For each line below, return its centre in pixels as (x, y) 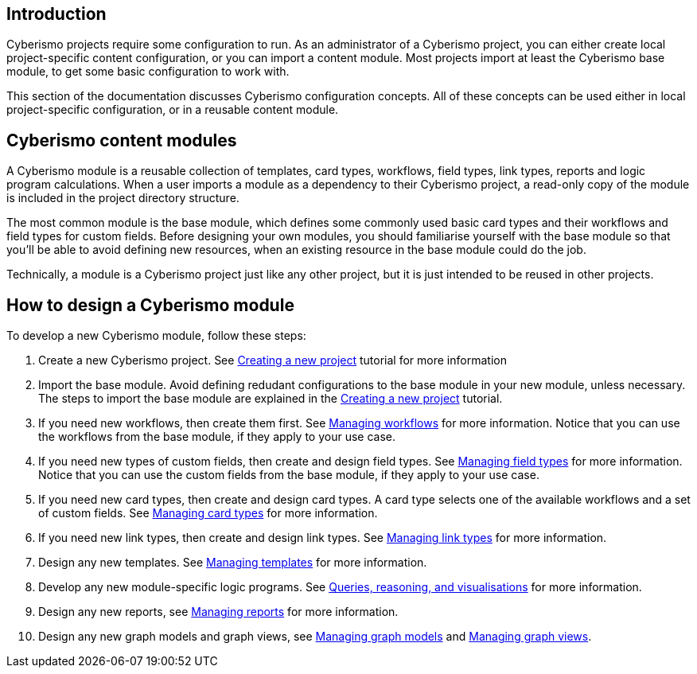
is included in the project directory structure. (123, 198)
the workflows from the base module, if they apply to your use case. (217, 437)
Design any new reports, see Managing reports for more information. (218, 612)
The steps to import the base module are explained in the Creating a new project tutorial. (271, 399)
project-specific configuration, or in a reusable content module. (173, 110)
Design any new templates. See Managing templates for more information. (233, 563)
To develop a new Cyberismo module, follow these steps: (156, 336)
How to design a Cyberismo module (150, 305)
